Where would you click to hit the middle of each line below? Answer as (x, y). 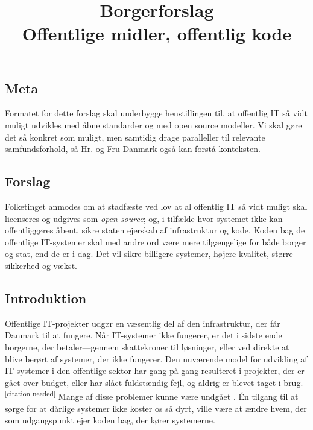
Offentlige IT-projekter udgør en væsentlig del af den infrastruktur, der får (143, 323)
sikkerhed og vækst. (41, 265)
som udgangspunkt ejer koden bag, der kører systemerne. (110, 420)
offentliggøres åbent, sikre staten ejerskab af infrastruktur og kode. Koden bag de (155, 230)
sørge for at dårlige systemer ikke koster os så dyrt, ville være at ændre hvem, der (156, 408)
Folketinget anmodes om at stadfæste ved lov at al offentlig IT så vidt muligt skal (156, 206)
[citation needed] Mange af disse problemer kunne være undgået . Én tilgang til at (152, 395)
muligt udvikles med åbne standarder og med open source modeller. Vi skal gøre (153, 125)
